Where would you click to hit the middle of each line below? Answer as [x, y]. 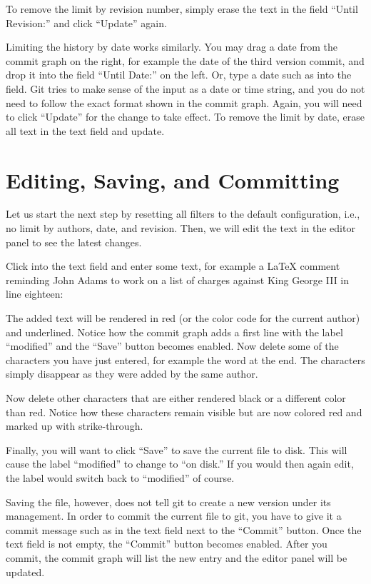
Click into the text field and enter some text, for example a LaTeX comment [173, 266]
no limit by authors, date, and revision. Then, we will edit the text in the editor [181, 228]
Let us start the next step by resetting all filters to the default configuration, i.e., [183, 214]
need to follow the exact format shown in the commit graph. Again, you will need [184, 102]
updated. [25, 572]
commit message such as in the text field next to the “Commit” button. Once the [184, 529]
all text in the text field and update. [85, 130]
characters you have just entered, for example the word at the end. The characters [185, 359]
